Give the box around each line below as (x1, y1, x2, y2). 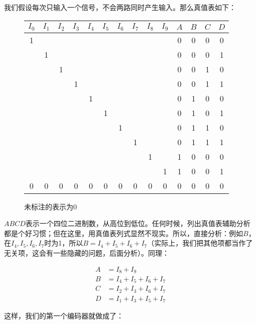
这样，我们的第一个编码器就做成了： (4, 310, 123, 321)
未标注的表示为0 (24, 201, 77, 211)
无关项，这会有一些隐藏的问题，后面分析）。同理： (4, 247, 169, 258)
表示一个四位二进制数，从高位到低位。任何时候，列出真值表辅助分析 (25, 218, 250, 229)
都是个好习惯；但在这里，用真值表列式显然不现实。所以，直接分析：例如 (4, 228, 243, 238)
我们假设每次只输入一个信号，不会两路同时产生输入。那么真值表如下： (4, 2, 236, 12)
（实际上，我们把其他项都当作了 (147, 238, 253, 248)
